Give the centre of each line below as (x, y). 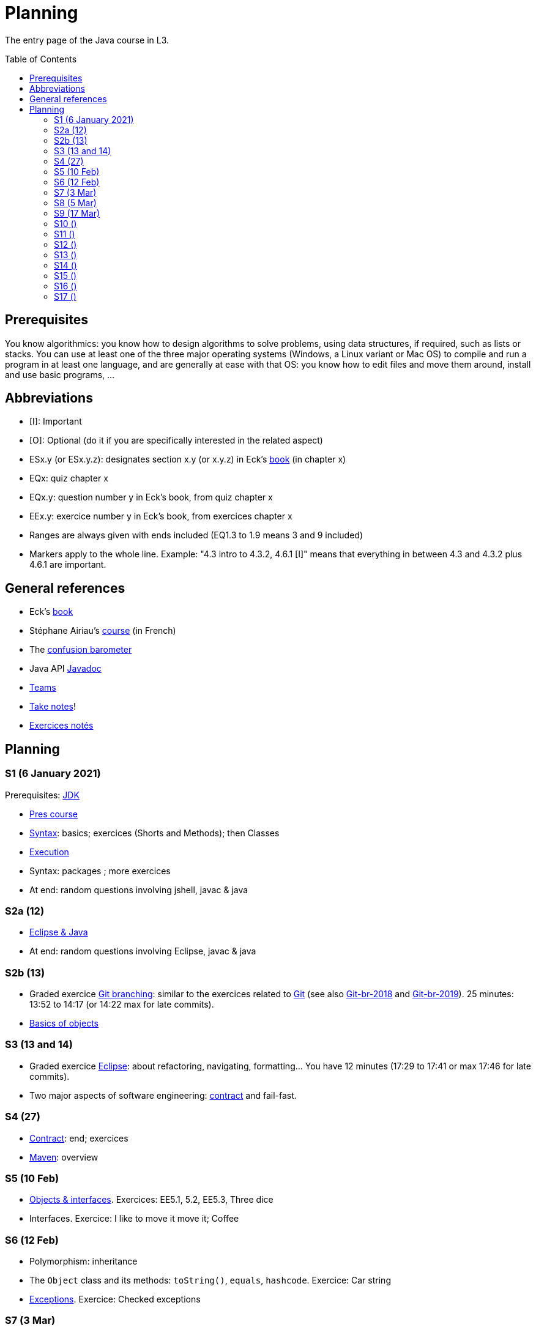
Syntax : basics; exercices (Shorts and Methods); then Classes (154, 833)
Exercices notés (61, 726)
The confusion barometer (81, 650)
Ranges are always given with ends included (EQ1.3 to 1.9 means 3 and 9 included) (196, 535)
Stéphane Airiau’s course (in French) (103, 631)
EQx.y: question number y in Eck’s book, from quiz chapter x (151, 497)
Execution (49, 852)
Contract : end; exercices (79, 1138)
